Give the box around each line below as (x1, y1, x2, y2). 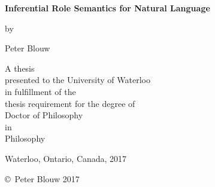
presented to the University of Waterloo (5, 73, 150, 86)
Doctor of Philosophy (5, 109, 83, 121)
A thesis (5, 62, 35, 74)
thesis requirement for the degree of (5, 97, 135, 109)
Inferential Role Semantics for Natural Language (5, 2, 210, 14)
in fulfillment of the (5, 85, 76, 97)
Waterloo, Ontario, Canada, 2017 (5, 152, 127, 164)
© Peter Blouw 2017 (5, 172, 80, 185)
